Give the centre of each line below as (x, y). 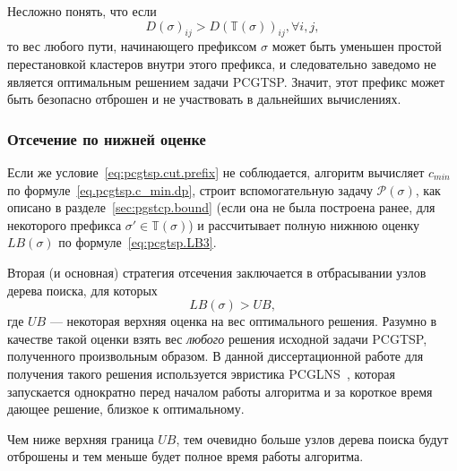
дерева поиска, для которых (82, 290)
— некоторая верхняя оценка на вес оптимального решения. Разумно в (243, 321)
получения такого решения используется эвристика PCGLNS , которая (201, 373)
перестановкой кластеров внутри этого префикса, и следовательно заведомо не (222, 63)
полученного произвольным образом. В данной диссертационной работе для (216, 356)
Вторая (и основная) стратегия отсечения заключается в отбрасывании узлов (217, 272)
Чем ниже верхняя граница (81, 438)
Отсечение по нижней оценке (107, 138)
